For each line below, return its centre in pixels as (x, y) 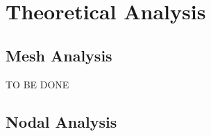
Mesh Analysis (59, 55)
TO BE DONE (37, 84)
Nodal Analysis (61, 121)
